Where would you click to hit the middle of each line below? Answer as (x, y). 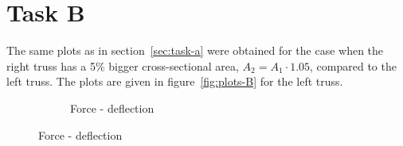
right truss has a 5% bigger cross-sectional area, (123, 65)
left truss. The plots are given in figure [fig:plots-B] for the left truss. (175, 81)
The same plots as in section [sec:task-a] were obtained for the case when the (195, 50)
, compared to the (353, 65)
